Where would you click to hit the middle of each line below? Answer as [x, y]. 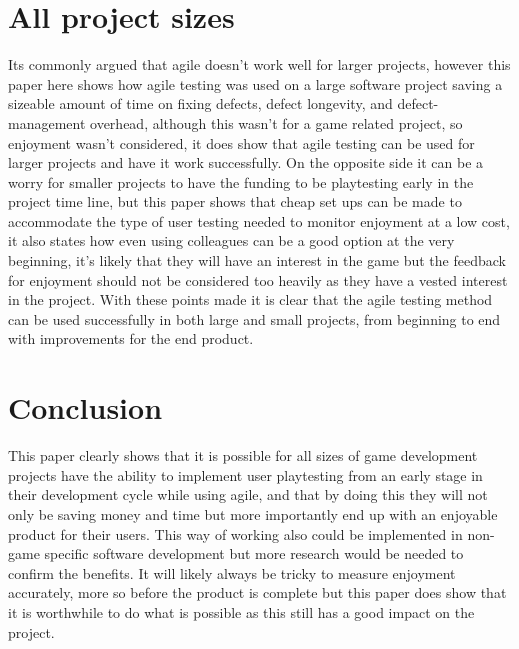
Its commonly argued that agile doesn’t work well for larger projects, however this [259, 64]
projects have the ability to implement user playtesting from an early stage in [245, 474]
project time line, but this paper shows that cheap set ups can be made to [235, 201]
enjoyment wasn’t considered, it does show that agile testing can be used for [241, 142]
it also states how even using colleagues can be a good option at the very [231, 240]
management [47, 122]
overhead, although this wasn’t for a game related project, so [276, 122]
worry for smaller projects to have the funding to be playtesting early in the [241, 181]
